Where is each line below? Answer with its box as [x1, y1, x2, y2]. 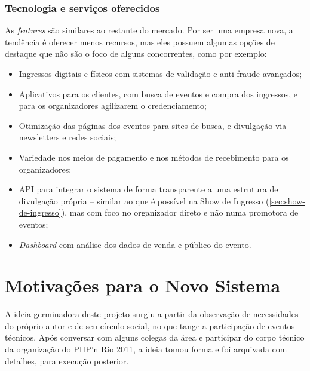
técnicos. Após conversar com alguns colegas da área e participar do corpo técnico [5, 331, 305, 344]
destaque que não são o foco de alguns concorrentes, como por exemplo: [5, 47, 267, 60]
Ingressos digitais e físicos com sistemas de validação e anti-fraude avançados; [19, 68, 302, 79]
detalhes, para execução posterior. [5, 354, 129, 367]
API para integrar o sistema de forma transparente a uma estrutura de [19, 183, 278, 195]
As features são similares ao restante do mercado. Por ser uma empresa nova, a [5, 24, 293, 36]
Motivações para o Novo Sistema [5, 273, 281, 298]
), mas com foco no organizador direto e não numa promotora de [61, 206, 299, 219]
